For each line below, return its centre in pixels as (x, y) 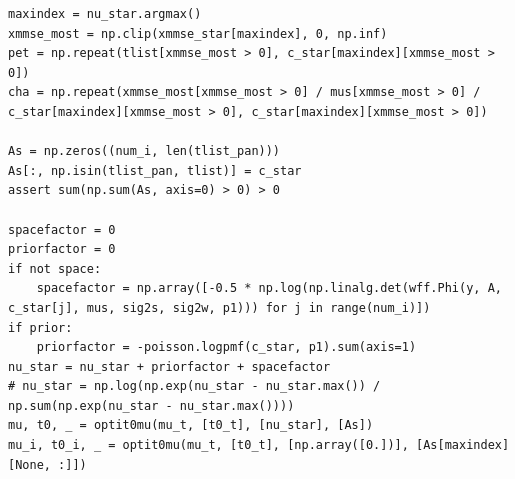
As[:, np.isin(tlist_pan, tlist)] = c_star (155, 170)
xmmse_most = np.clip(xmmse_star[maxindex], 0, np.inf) (198, 33)
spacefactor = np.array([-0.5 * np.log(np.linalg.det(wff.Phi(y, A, (269, 288)
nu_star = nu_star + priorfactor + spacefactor (169, 366)
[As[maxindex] (463, 445)
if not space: (55, 268)
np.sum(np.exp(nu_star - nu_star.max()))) (151, 405)
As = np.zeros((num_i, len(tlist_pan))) (144, 151)
